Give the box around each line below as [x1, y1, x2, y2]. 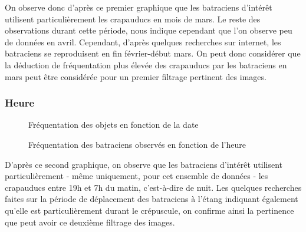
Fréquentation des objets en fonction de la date [28, 118, 199, 131]
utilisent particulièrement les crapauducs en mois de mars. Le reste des [5, 12, 261, 25]
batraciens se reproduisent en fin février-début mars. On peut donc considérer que [5, 47, 301, 59]
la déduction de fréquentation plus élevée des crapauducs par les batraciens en [5, 58, 287, 71]
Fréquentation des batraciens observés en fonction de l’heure [28, 138, 246, 150]
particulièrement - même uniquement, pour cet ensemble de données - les [5, 170, 268, 182]
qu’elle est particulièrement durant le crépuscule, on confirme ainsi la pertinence [5, 204, 294, 216]
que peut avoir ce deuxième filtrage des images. [5, 216, 175, 228]
